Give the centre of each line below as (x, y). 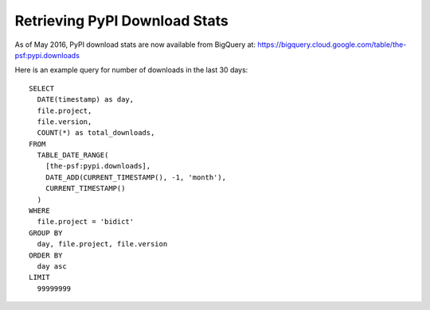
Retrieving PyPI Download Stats (121, 21)
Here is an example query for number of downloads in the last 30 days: (131, 70)
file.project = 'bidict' (86, 222)
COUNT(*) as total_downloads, (96, 133)
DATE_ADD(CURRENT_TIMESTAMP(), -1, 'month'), (136, 177)
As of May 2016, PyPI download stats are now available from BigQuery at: (135, 45)
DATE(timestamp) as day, (86, 100)
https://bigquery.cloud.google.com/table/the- (332, 45)
